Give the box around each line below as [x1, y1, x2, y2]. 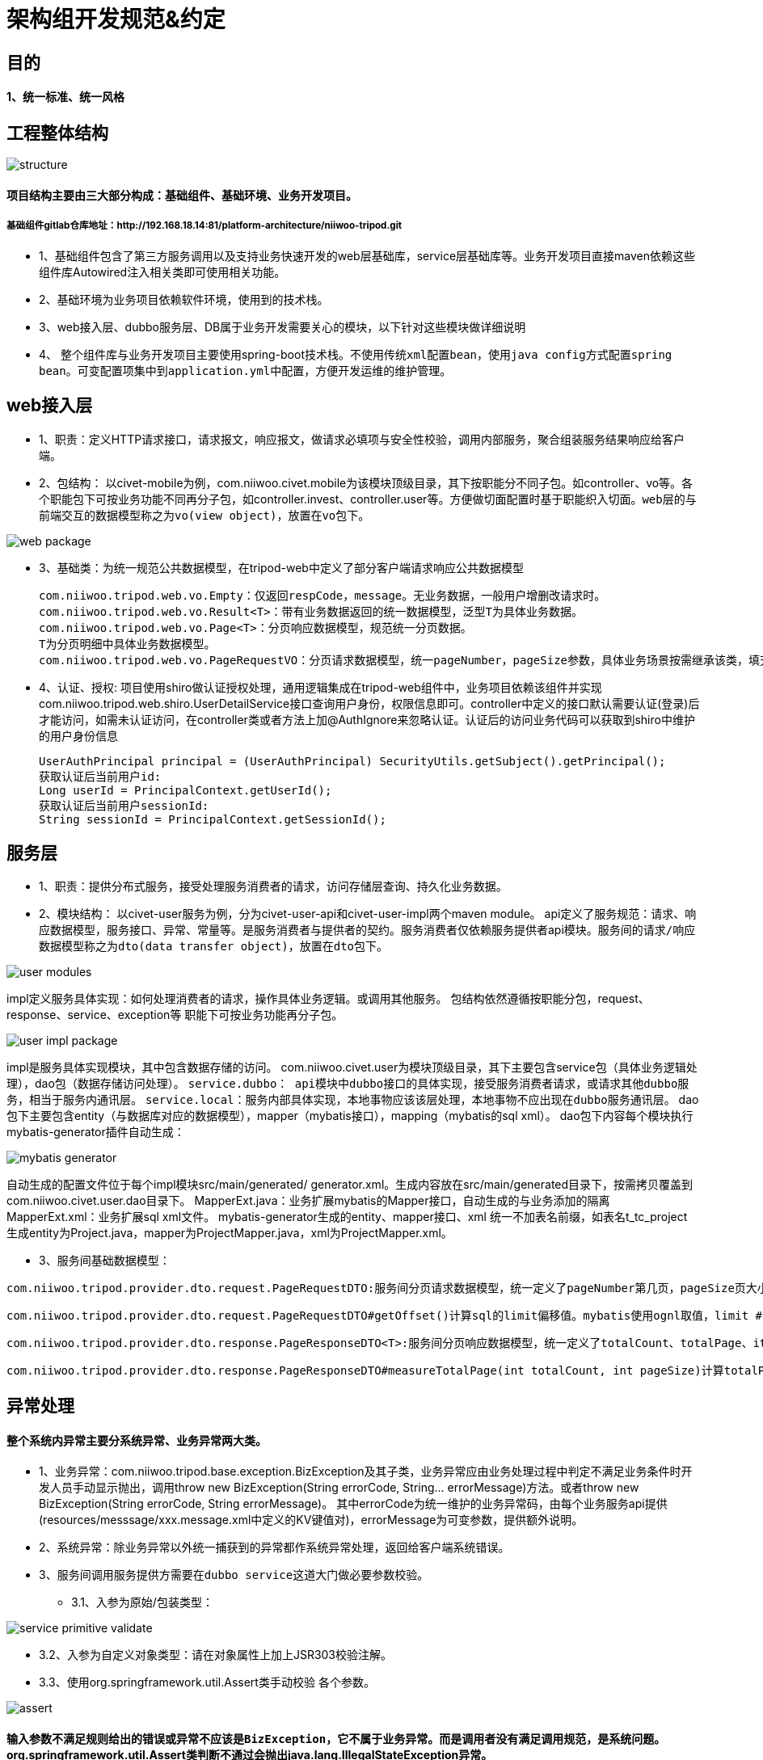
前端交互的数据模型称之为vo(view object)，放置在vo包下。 [39, 508, 370, 522]
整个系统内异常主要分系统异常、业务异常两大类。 [6, 1433, 267, 1447]
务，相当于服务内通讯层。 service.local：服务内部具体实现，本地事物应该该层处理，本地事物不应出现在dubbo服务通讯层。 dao [6, 1093, 699, 1107]
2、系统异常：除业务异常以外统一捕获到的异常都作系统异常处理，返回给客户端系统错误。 [39, 1540, 510, 1555]
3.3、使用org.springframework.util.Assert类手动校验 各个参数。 [39, 1675, 375, 1690]
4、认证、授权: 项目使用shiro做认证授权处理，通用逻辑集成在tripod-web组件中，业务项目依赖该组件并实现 [39, 680, 602, 694]
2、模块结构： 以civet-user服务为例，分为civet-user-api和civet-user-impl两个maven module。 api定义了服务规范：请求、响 [39, 907, 697, 921]
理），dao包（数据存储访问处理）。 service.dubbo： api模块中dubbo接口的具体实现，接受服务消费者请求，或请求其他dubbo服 [6, 1076, 689, 1091]
